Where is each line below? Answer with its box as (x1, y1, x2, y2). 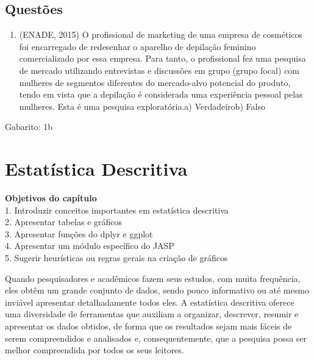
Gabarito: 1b (5, 120, 52, 133)
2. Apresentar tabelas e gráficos (5, 215, 123, 228)
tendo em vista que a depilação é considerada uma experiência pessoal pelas (19, 88, 303, 101)
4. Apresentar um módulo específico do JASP (5, 239, 174, 252)
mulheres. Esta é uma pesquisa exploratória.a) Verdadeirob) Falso (19, 99, 265, 112)
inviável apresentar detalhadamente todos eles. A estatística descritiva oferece (5, 295, 294, 308)
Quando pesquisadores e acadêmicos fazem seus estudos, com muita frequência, (5, 272, 301, 284)
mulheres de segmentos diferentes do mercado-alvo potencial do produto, (19, 76, 291, 88)
